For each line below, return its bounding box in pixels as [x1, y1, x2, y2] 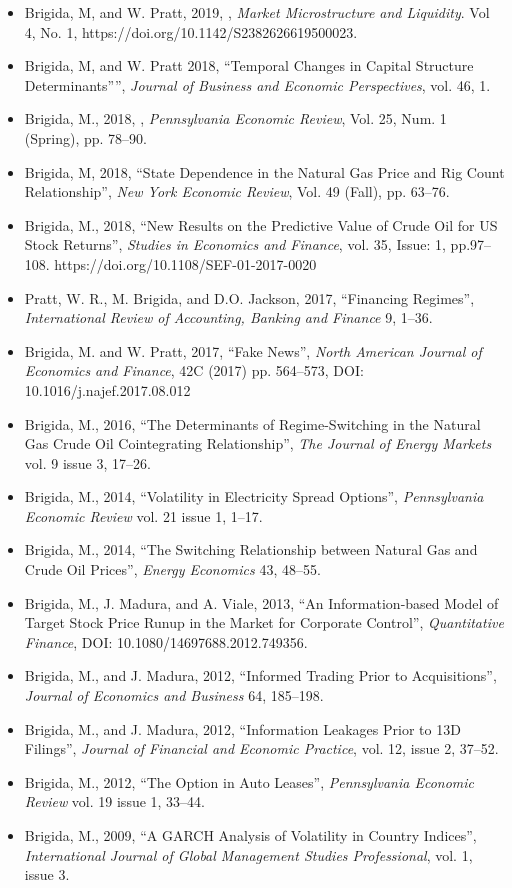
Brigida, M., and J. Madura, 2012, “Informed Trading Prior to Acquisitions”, [24, 665, 497, 686]
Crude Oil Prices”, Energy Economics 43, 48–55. [24, 559, 321, 580]
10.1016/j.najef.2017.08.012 [24, 379, 191, 400]
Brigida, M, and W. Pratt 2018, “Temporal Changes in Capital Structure [24, 55, 474, 76]
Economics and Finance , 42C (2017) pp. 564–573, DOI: [24, 360, 364, 381]
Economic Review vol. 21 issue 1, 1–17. [24, 505, 263, 526]
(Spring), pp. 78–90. [24, 127, 147, 148]
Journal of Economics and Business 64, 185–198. [24, 685, 324, 706]
